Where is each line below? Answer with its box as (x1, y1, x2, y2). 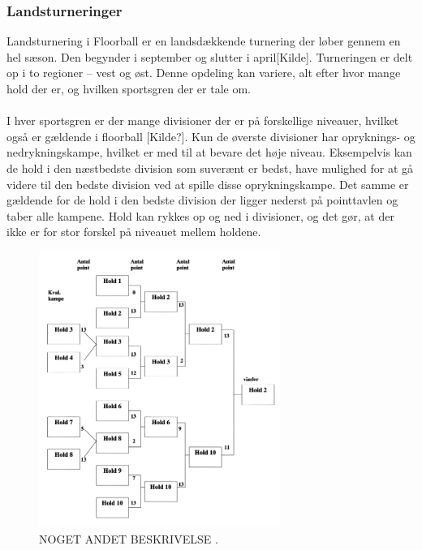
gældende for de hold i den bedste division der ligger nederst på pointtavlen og (6, 191, 398, 208)
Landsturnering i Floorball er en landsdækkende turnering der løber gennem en (6, 32, 401, 49)
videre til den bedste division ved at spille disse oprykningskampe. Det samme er (6, 175, 409, 192)
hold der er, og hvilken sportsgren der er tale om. (6, 80, 251, 97)
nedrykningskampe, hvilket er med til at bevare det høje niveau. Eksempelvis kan (6, 144, 412, 161)
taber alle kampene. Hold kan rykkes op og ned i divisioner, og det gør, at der (6, 207, 394, 224)
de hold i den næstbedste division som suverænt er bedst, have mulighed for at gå (6, 159, 414, 176)
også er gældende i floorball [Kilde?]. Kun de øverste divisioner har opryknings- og (6, 127, 416, 144)
